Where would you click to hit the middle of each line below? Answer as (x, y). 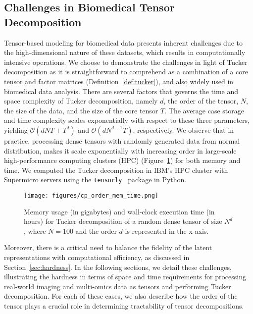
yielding (16, 130)
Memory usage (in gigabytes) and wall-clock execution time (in (119, 211)
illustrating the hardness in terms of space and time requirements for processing (125, 277)
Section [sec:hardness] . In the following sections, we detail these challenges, (118, 267)
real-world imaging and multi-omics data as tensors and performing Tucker (118, 286)
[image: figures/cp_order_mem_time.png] (91, 195)
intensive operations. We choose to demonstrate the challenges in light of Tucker (126, 62)
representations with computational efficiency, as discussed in (97, 257)
